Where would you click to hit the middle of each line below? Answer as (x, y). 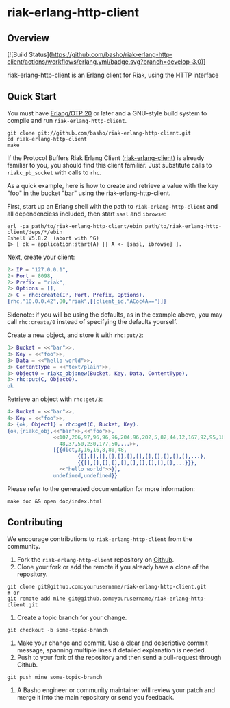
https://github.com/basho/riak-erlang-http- (112, 54)
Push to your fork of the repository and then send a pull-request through (119, 657)
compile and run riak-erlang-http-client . (67, 120)
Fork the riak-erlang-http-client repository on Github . (95, 559)
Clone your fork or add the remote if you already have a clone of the (113, 567)
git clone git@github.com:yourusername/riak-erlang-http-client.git (107, 586)
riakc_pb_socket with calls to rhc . (54, 172)
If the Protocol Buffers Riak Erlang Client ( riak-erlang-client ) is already (106, 158)
